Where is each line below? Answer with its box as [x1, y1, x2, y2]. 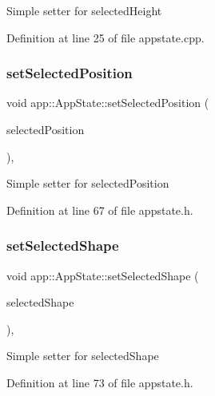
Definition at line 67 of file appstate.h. [6, 201, 193, 218]
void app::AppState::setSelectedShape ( [6, 267, 199, 283]
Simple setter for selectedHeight [6, 2, 162, 18]
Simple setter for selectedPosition [6, 175, 169, 192]
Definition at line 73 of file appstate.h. [6, 374, 193, 390]
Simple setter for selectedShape [6, 347, 159, 364]
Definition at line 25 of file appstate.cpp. [6, 29, 205, 46]
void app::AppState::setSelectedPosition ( [6, 94, 209, 111]
